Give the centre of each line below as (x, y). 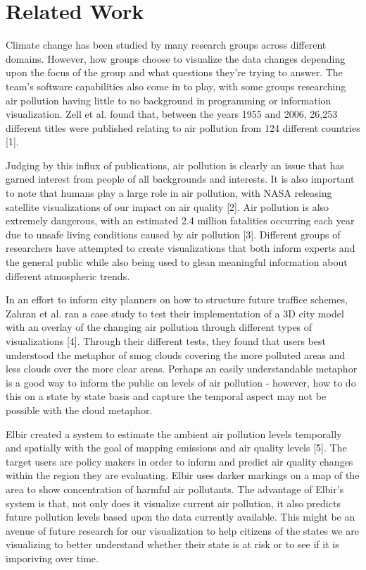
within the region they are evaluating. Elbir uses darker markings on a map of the (183, 475)
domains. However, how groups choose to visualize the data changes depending (176, 58)
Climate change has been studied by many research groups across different (166, 45)
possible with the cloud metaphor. (79, 410)
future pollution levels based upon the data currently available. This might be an (181, 517)
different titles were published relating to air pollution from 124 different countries (183, 127)
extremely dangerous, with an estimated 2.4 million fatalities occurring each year (180, 220)
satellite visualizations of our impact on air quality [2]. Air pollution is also (168, 206)
